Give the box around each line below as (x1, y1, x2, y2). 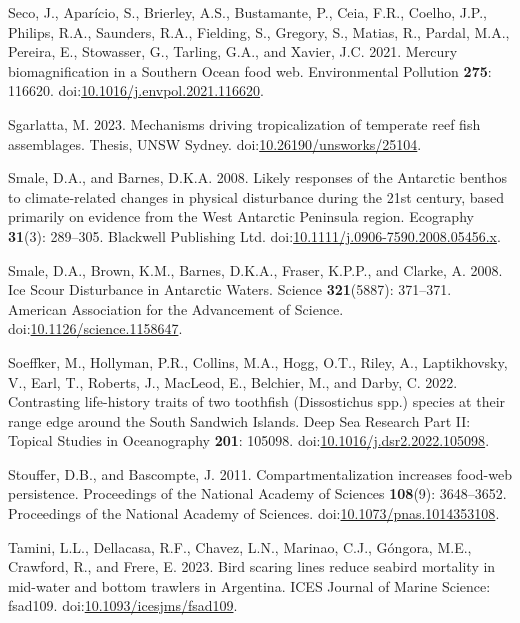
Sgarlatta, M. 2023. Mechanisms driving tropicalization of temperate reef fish (8, 113, 481, 134)
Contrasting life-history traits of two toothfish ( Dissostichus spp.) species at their (8, 391, 506, 412)
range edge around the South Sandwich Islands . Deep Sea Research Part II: (8, 410, 471, 431)
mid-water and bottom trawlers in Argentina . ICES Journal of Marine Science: (8, 575, 491, 596)
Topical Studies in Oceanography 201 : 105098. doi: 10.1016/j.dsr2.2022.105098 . (8, 430, 490, 451)
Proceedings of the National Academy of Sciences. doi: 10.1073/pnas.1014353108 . (8, 503, 500, 524)
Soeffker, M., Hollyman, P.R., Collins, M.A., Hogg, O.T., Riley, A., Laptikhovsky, (8, 351, 508, 372)
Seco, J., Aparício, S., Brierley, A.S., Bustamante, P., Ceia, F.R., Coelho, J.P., (8, 2, 487, 22)
